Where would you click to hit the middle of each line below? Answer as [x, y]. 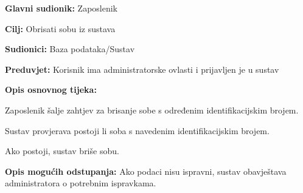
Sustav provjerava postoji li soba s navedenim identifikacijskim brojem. [137, 130]
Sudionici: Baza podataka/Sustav [70, 49]
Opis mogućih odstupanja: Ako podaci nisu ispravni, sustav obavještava [146, 171]
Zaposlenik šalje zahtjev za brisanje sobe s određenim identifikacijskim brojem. [152, 110]
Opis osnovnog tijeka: [51, 90]
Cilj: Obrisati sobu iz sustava [60, 28]
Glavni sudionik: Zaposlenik [61, 8]
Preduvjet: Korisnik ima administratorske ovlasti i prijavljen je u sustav [142, 69]
